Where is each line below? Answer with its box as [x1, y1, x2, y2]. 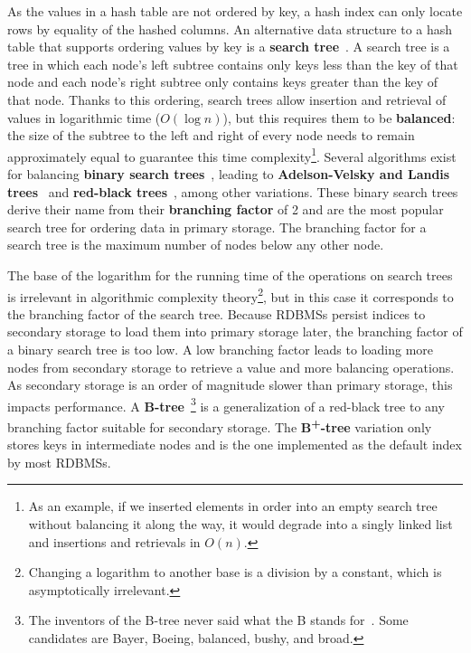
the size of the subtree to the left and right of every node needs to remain [7, 126, 415, 145]
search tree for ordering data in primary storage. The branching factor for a [7, 217, 427, 236]
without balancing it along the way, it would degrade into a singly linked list [28, 515, 453, 534]
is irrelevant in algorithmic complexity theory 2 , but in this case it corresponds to [7, 284, 454, 306]
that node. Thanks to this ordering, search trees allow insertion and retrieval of [7, 90, 447, 109]
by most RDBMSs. [7, 452, 111, 471]
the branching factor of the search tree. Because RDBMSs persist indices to [7, 304, 426, 323]
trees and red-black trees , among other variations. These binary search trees [7, 182, 458, 201]
